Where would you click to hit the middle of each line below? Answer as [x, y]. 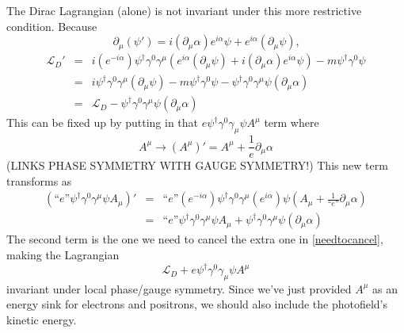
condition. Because [52, 26]
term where [292, 122]
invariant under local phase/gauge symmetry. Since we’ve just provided [179, 288]
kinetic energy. [42, 320]
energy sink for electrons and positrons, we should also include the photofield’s [197, 304]
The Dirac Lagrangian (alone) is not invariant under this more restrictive [184, 10]
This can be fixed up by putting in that [103, 122]
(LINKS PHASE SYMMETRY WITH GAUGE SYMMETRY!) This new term [197, 165]
